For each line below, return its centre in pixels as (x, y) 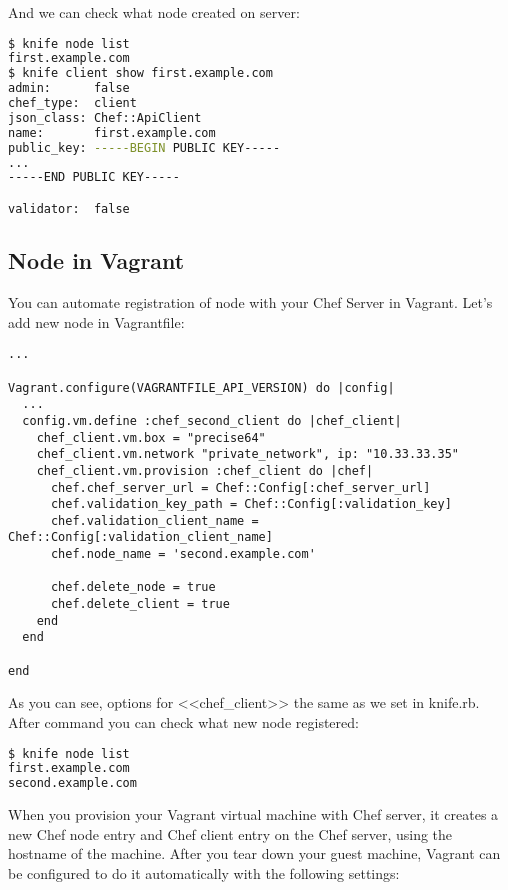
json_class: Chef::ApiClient (105, 117)
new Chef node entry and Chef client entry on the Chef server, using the (230, 833)
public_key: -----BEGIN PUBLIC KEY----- (144, 147)
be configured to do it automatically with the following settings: (204, 872)
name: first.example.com (112, 132)
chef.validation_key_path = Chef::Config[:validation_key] (251, 504)
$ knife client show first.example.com (140, 73)
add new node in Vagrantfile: (96, 321)
